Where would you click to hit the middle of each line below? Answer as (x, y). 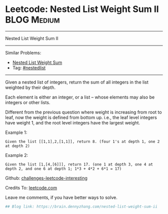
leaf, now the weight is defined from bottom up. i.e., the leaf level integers (81, 117)
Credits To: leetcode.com (31, 187)
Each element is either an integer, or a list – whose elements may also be (80, 97)
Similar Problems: (23, 52)
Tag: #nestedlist (29, 67)
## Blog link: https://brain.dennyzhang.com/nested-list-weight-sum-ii (81, 206)
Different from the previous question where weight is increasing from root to (83, 112)
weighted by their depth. (30, 87)
